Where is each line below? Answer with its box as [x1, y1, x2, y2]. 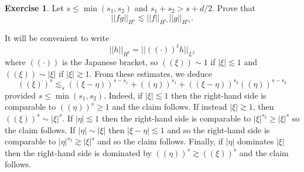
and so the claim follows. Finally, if [97, 135, 223, 147]
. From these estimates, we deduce [89, 67, 212, 79]
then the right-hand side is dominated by [5, 146, 152, 158]
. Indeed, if [104, 89, 143, 101]
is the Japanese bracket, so [62, 56, 158, 68]
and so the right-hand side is [167, 123, 270, 136]
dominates [237, 135, 274, 147]
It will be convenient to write [5, 32, 110, 44]
